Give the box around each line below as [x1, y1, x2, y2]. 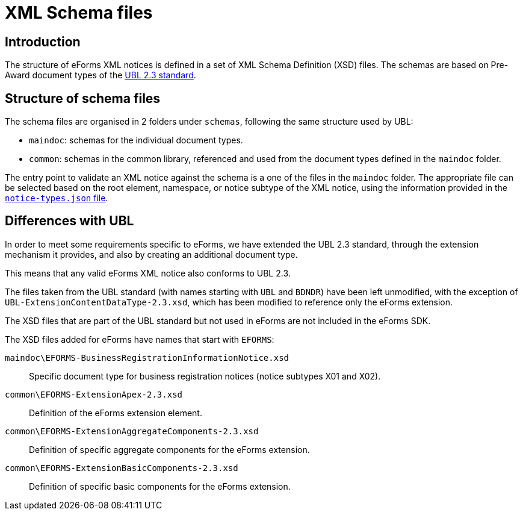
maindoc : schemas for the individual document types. [29, 135, 243, 146]
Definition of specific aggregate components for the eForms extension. [29, 444, 310, 455]
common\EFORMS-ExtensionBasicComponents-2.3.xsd [5, 463, 238, 473]
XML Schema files [5, 2, 153, 23]
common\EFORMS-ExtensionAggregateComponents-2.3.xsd [5, 426, 259, 436]
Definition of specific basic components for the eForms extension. [29, 481, 291, 492]
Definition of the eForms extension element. [29, 407, 202, 418]
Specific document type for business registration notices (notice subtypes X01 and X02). [29, 370, 381, 381]
